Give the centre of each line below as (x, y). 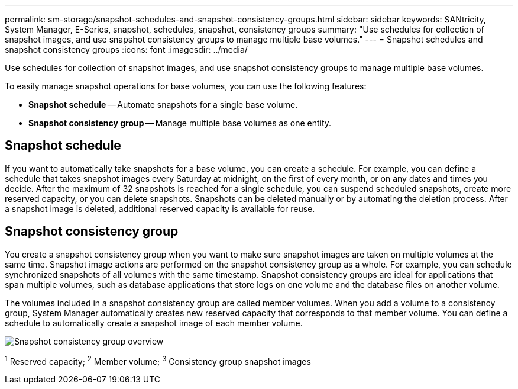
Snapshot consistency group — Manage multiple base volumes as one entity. (180, 123)
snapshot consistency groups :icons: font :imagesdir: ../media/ (126, 49)
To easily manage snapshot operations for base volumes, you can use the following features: (186, 86)
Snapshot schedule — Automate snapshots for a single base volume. (163, 105)
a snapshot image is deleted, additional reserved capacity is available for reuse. (160, 208)
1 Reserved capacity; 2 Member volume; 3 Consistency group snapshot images (158, 360)
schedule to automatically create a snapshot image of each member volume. (154, 323)
